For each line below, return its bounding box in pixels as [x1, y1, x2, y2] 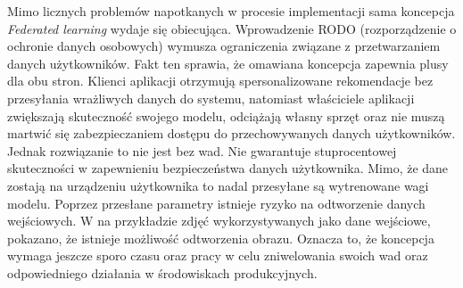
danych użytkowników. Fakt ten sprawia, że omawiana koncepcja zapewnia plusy [7, 53, 449, 72]
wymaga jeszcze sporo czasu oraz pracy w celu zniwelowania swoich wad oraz [7, 246, 428, 265]
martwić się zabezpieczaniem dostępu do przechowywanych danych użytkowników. [7, 124, 456, 143]
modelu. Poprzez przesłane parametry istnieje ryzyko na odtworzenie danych [7, 193, 426, 212]
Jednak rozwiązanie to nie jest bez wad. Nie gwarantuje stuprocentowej [7, 141, 397, 160]
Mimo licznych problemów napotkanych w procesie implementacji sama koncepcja [7, 2, 455, 20]
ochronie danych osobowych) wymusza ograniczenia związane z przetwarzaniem [7, 37, 441, 55]
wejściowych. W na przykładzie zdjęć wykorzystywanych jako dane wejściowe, [7, 211, 431, 230]
